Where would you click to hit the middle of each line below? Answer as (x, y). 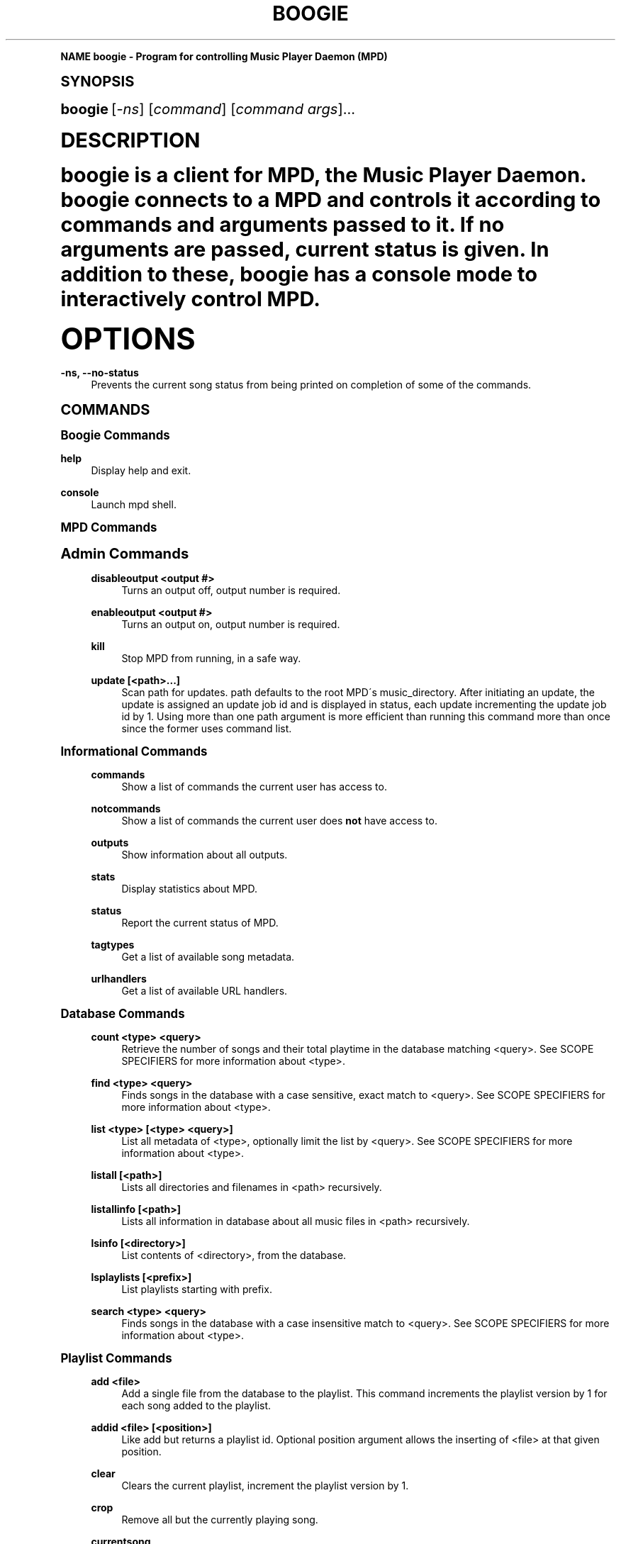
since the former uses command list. (207, 728)
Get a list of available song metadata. (208, 956)
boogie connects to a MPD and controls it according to (331, 199)
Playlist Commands (116, 1358)
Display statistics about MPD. (189, 888)
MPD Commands (109, 527)
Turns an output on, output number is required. (231, 624)
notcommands (126, 808)
